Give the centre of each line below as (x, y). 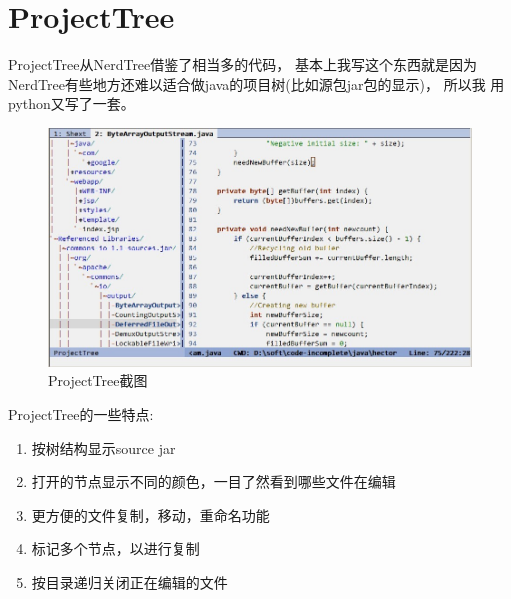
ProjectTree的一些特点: (81, 414)
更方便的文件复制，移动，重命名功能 (150, 514)
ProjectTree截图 (98, 380)
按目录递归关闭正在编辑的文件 (129, 582)
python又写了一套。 (71, 103)
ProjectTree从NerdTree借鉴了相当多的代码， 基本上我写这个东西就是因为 (242, 64)
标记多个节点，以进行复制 (115, 548)
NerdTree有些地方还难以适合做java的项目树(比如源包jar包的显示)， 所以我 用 (256, 83)
